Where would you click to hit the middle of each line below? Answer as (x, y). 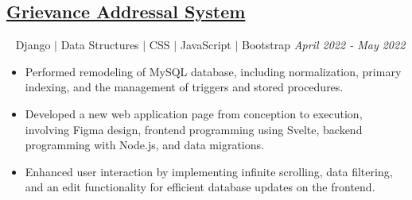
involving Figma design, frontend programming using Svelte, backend (194, 129)
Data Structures (100, 45)
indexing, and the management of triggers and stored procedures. (184, 87)
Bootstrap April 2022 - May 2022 (324, 45)
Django (33, 45)
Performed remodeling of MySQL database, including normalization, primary (213, 71)
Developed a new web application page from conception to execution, (194, 113)
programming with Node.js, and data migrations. (144, 145)
